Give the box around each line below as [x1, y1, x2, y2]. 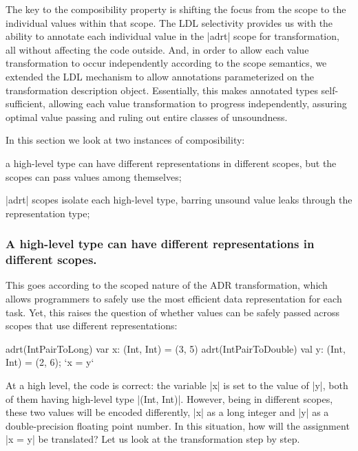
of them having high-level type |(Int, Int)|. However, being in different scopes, [6, 391, 333, 406]
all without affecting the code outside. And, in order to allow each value [6, 42, 309, 56]
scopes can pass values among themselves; [6, 169, 182, 184]
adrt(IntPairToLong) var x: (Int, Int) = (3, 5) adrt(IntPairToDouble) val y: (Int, [6, 341, 346, 355]
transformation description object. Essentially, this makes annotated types [6, 82, 318, 97]
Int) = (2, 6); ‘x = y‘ [6, 355, 94, 369]
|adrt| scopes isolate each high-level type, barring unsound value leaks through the [6, 192, 352, 207]
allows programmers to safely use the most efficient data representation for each [6, 291, 342, 306]
